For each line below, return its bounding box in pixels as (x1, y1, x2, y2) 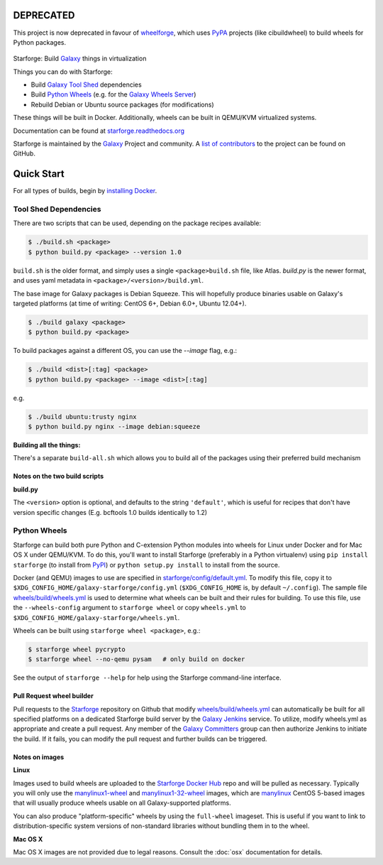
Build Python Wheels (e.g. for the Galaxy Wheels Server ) (30, 90, 196, 99)
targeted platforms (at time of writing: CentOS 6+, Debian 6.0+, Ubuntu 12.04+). (13, 299, 247, 308)
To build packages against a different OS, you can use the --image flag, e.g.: (13, 347, 238, 355)
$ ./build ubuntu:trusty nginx (28, 413, 138, 420)
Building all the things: (13, 441, 81, 450)
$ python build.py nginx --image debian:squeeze (28, 423, 201, 431)
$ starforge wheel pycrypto (28, 645, 126, 653)
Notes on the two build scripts (13, 472, 104, 481)
